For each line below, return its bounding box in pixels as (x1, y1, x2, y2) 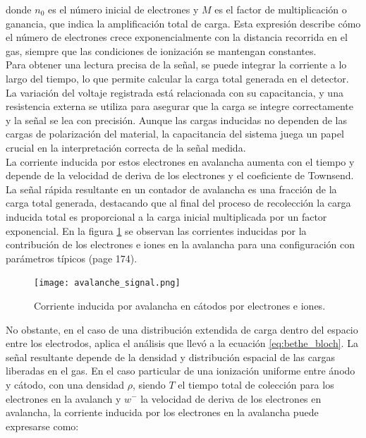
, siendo (133, 377, 166, 391)
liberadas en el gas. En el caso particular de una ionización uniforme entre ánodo (6, 363, 355, 378)
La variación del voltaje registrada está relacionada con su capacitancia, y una (6, 85, 343, 99)
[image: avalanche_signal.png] (34, 278, 181, 288)
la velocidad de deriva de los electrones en (140, 391, 322, 406)
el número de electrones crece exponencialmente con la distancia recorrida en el (6, 30, 348, 44)
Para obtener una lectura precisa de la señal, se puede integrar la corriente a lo (6, 57, 347, 72)
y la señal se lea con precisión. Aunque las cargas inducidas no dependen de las (6, 112, 347, 127)
